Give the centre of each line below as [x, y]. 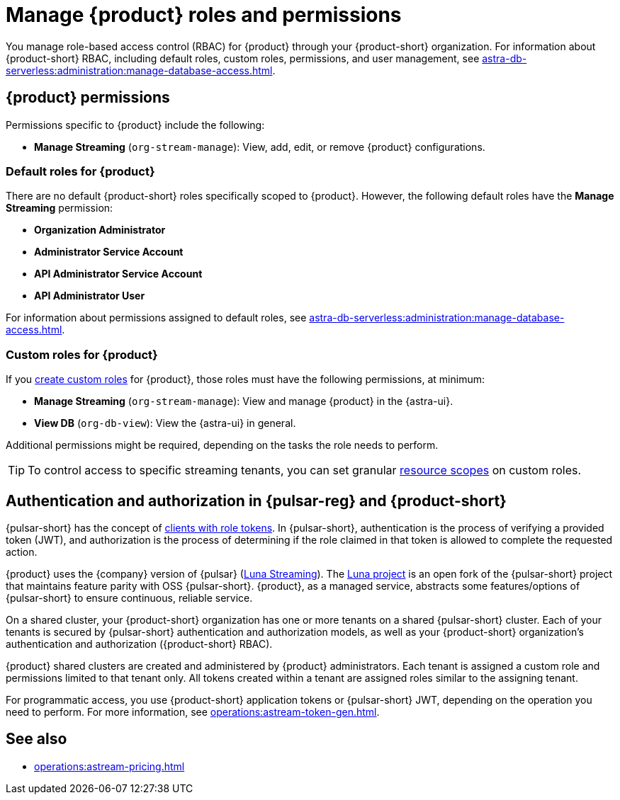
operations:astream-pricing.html [109, 766]
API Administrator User [90, 296]
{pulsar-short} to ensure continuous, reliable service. [129, 598]
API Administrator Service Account [118, 274]
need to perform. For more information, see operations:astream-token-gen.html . [193, 712]
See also [36, 739]
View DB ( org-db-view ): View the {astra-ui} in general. [165, 423]
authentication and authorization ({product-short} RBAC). [139, 644]
